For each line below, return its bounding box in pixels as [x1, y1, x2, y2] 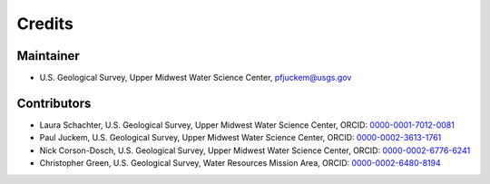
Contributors [16, 95, 92, 111]
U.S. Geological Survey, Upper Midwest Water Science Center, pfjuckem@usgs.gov [39, 73, 352, 83]
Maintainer [16, 48, 81, 63]
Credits [16, 14, 74, 34]
